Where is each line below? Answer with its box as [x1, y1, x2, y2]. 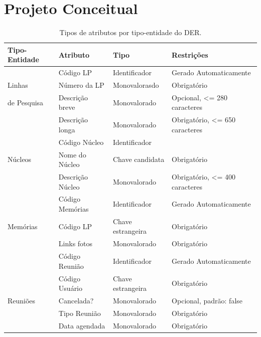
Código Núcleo [58, 136, 104, 147]
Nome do [58, 149, 86, 159]
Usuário [58, 283, 83, 293]
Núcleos [8, 154, 32, 164]
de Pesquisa [8, 97, 44, 107]
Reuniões [8, 295, 36, 306]
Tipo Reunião [58, 307, 101, 318]
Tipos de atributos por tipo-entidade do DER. [59, 27, 202, 38]
